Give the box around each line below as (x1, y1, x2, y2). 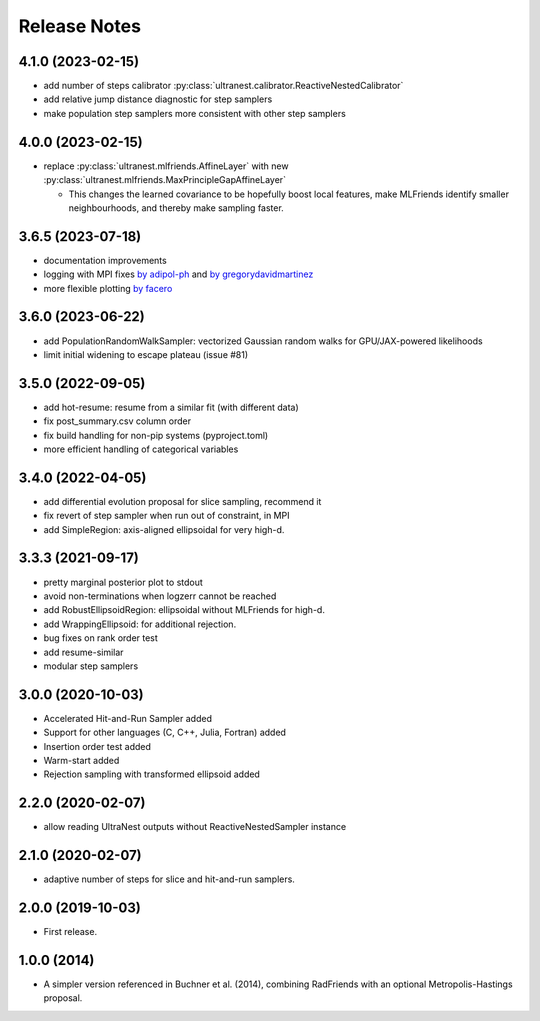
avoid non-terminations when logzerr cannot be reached (43, 590, 277, 602)
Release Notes (18, 15, 142, 37)
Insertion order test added (43, 740, 152, 752)
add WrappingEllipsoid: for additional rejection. (43, 618, 237, 630)
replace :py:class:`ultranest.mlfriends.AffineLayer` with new (43, 160, 289, 172)
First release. (43, 926, 98, 938)
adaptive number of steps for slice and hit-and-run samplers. (43, 873, 295, 885)
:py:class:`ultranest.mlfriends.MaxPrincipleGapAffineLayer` (43, 174, 287, 186)
